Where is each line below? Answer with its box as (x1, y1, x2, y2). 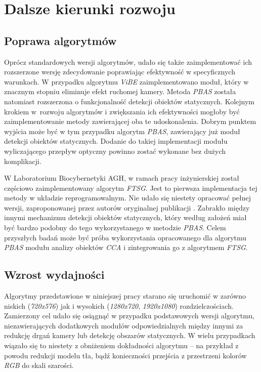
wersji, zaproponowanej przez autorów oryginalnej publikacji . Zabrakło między (4, 202, 250, 213)
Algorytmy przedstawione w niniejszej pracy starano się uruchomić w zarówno (4, 291, 246, 301)
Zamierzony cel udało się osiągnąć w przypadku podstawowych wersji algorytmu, (4, 310, 255, 321)
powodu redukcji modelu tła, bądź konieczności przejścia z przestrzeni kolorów (4, 350, 247, 360)
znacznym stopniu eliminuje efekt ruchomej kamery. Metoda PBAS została (4, 86, 236, 97)
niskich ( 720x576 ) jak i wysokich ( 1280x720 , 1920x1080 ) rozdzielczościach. (4, 300, 234, 311)
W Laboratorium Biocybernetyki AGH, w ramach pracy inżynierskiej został (4, 173, 239, 183)
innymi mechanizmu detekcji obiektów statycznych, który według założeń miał (4, 212, 247, 223)
